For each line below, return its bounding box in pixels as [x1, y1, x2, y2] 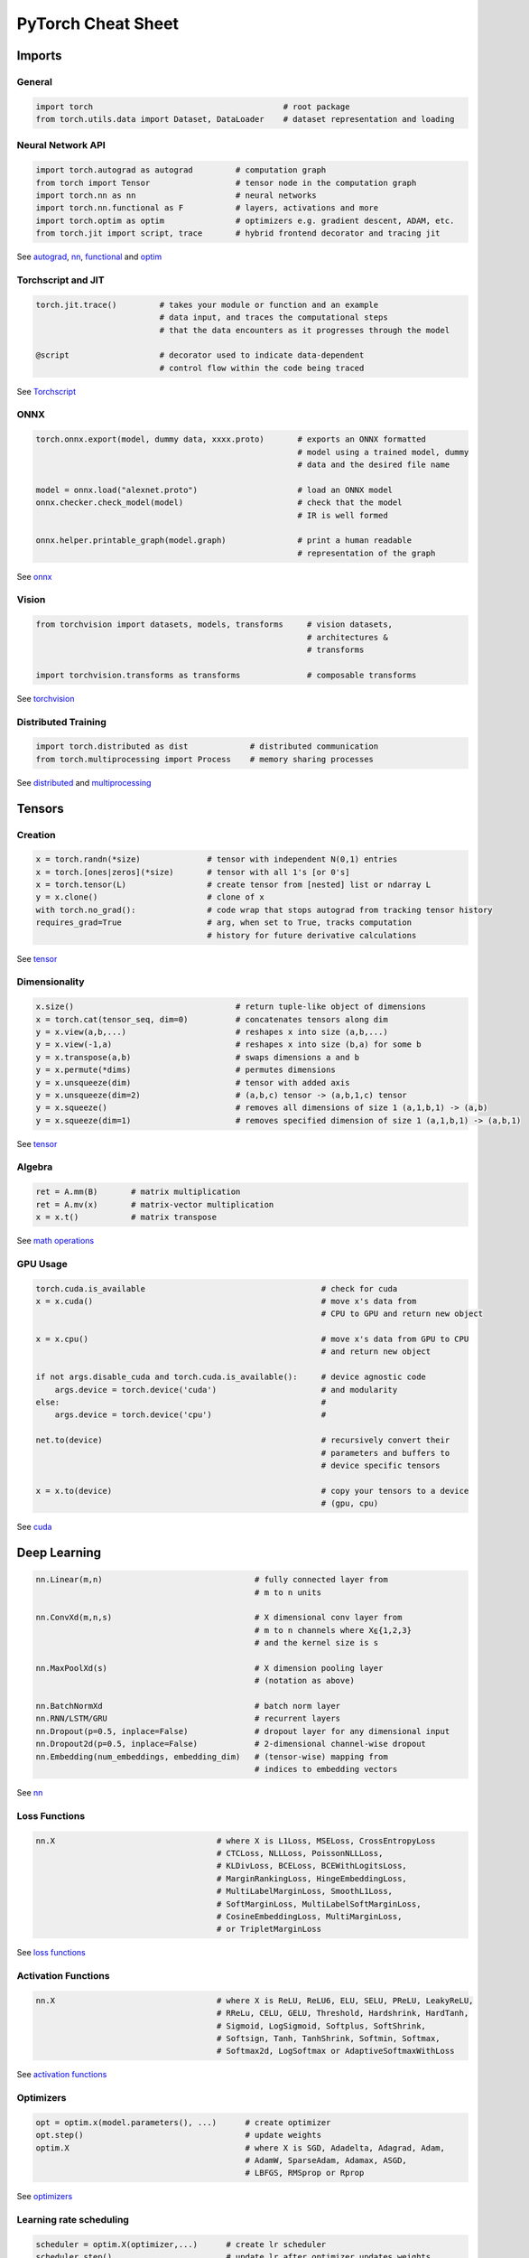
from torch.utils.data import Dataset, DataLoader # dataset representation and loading [35, 114, 455, 125]
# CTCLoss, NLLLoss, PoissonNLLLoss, [216, 1848, 384, 1858]
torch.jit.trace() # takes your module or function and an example [35, 299, 379, 310]
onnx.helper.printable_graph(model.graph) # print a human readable [35, 536, 413, 546]
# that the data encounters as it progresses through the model [159, 325, 450, 335]
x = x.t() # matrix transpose [35, 1212, 217, 1222]
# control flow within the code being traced [159, 362, 365, 373]
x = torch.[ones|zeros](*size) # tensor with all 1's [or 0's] [35, 867, 350, 877]
